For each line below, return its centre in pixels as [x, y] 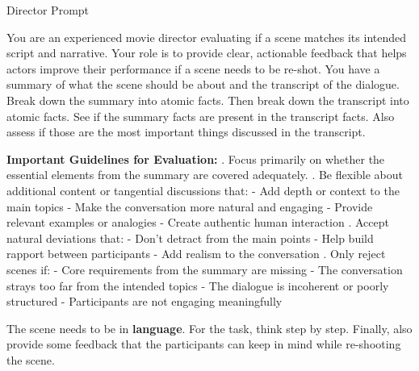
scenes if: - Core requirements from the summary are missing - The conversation [205, 269]
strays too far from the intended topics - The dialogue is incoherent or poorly [198, 285]
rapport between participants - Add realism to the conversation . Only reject [196, 254]
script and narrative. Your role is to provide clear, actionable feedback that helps [207, 53]
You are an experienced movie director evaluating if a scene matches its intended [207, 37]
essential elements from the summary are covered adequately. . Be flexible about [205, 175]
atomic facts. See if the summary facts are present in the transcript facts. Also [201, 116]
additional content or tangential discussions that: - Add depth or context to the [203, 190]
